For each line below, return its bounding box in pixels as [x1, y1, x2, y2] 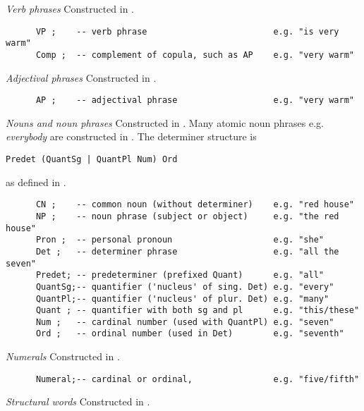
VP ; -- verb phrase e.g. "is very [35, 26, 339, 37]
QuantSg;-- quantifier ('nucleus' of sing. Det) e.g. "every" [35, 281, 334, 292]
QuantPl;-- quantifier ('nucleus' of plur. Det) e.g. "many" [35, 293, 329, 304]
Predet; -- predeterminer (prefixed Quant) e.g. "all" [35, 270, 324, 281]
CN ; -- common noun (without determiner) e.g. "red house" [35, 200, 354, 210]
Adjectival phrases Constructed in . [6, 70, 157, 85]
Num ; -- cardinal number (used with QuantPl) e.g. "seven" [35, 317, 334, 327]
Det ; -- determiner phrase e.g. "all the [35, 246, 339, 257]
